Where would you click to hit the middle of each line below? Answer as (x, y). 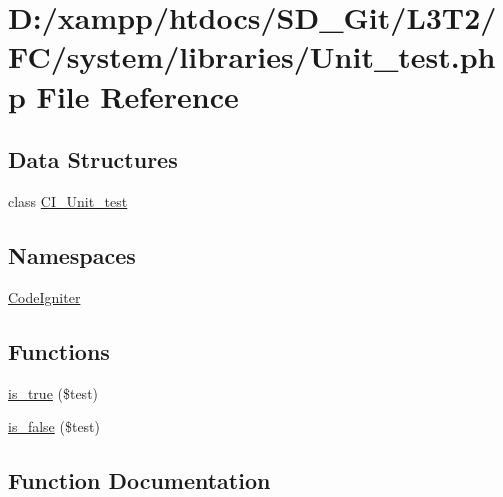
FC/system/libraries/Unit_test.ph (252, 56)
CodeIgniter (44, 296)
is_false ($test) (54, 426)
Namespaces (72, 254)
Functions (59, 350)
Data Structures (93, 159)
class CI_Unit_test (68, 200)
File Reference (137, 95)
